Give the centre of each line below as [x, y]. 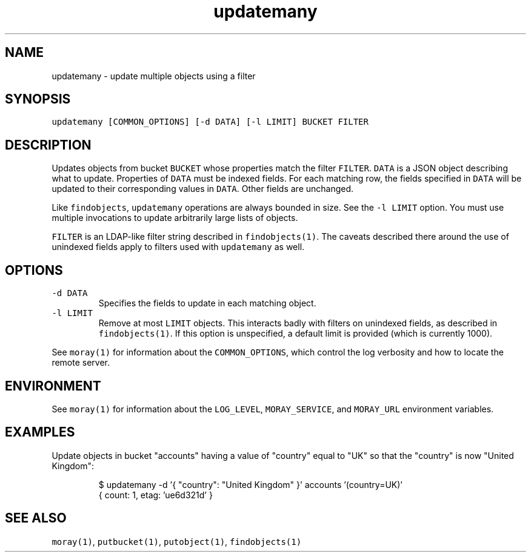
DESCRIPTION [48, 145]
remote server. [81, 363]
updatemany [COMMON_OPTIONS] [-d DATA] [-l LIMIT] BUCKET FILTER [210, 122]
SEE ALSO [36, 518]
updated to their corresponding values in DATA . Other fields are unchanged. [203, 189]
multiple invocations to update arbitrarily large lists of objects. [175, 218]
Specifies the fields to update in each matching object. [207, 303]
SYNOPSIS [38, 99]
